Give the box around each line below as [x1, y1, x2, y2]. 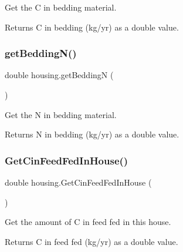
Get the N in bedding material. [5, 108, 117, 120]
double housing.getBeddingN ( [5, 69, 114, 81]
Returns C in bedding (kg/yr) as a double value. [5, 21, 179, 33]
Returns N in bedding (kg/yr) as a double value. [5, 128, 179, 140]
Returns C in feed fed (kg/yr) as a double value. [5, 235, 178, 247]
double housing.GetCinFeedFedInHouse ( [5, 176, 152, 188]
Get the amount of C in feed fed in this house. [5, 216, 171, 228]
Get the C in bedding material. [5, 1, 117, 13]
